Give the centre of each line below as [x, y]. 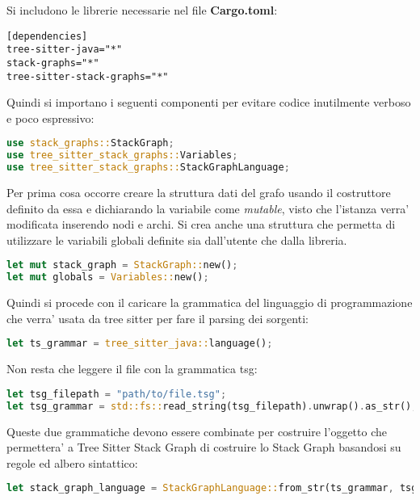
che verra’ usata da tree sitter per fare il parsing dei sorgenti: [157, 318]
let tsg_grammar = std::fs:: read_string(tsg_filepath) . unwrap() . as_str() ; [212, 406]
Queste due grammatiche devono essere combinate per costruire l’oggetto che [197, 431]
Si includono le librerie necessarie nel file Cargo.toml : [142, 10]
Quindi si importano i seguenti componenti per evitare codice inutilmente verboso [209, 102]
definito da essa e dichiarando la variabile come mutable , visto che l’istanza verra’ [208, 208]
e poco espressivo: [50, 118]
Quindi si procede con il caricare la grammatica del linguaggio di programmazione [210, 303]
